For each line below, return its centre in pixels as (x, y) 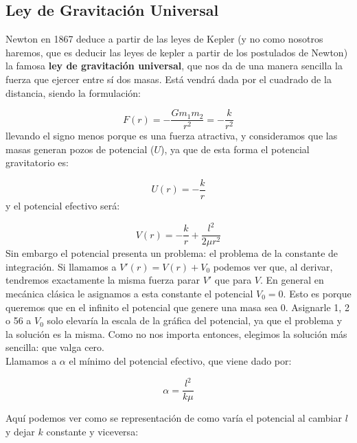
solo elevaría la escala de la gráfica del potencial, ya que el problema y (195, 320)
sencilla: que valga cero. (55, 347)
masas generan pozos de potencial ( (80, 149)
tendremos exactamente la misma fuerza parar (103, 280)
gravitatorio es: (37, 162)
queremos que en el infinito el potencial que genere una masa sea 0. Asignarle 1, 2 (177, 307)
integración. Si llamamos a (61, 266)
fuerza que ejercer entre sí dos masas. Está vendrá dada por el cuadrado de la (169, 79)
